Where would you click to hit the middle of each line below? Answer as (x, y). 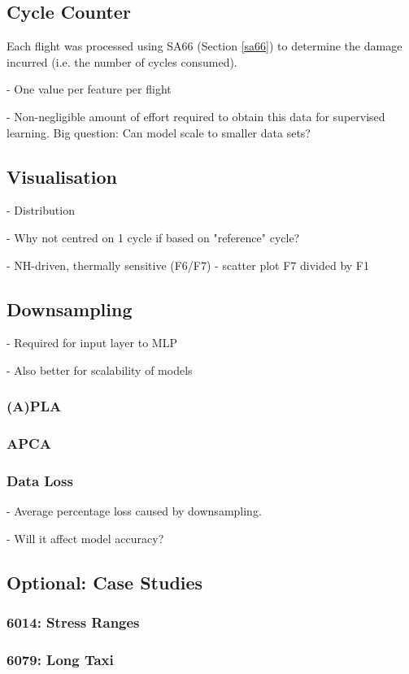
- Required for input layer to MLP (92, 343)
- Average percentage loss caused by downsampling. (134, 511)
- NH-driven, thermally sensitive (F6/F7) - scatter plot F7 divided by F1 (188, 265)
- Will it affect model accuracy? (85, 539)
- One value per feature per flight (89, 89)
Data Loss (40, 481)
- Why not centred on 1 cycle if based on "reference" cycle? (153, 237)
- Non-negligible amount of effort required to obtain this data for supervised (196, 116)
